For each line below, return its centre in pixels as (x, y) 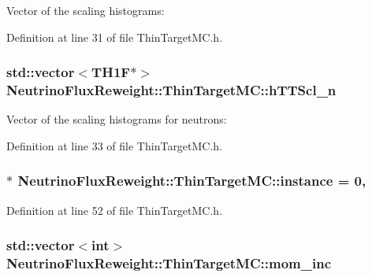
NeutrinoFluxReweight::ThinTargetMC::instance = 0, (192, 181)
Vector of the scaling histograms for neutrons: (117, 119)
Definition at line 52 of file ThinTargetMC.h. (115, 210)
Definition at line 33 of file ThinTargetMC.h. (115, 145)
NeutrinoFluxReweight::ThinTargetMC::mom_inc (169, 263)
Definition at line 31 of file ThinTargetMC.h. (115, 37)
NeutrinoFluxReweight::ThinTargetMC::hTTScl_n (171, 90)
